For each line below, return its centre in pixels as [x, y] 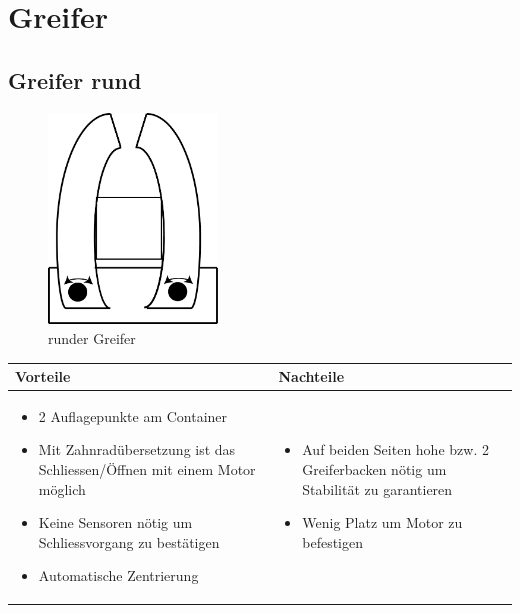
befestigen [333, 541]
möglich [62, 488]
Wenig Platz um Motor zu [382, 522]
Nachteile [311, 376]
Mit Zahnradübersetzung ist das [137, 449]
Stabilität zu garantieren [377, 488]
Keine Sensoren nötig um [115, 522]
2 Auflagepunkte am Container [133, 415]
